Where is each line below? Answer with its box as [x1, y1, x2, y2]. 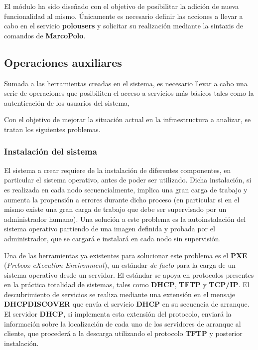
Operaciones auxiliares [4, 54, 122, 70]
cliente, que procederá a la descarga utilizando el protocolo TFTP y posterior [4, 328, 243, 339]
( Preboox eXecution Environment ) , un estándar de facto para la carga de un [4, 260, 236, 270]
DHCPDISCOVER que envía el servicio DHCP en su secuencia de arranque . [4, 299, 250, 309]
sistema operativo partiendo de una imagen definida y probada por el [4, 223, 215, 234]
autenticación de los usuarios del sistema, [4, 97, 130, 108]
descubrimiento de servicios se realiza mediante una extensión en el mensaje [4, 289, 236, 299]
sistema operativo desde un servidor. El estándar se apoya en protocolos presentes [4, 269, 254, 280]
